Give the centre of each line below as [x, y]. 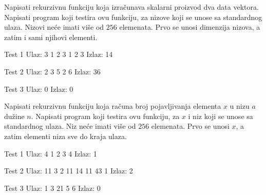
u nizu [240, 106]
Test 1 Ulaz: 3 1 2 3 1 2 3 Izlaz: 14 [59, 54]
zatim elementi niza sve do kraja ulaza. [65, 136]
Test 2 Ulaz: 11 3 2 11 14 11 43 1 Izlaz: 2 [69, 171]
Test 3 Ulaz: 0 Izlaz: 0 [39, 89]
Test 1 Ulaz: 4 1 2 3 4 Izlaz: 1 [51, 153]
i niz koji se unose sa [221, 116]
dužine [14, 116]
